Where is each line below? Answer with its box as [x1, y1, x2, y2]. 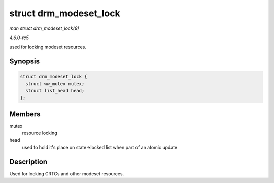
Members [9, 109, 41, 118]
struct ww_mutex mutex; [25, 81, 85, 86]
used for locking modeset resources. [9, 44, 86, 50]
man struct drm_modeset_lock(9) [9, 25, 79, 31]
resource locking [22, 130, 58, 136]
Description [9, 157, 48, 166]
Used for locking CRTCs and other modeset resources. [9, 171, 124, 177]
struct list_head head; [25, 88, 85, 94]
